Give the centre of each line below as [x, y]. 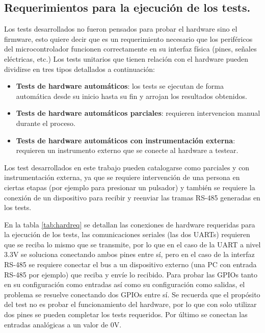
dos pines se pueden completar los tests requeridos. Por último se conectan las [126, 314]
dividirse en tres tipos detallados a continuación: [79, 69]
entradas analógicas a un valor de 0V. [63, 324]
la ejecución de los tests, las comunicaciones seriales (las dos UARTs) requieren [127, 234]
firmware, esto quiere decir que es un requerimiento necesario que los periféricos [128, 39]
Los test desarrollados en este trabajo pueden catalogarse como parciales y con [127, 167]
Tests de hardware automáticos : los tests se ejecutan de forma [120, 86]
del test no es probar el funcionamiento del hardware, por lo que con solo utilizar [130, 304]
